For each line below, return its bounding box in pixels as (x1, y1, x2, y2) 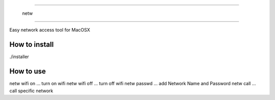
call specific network (9, 87, 53, 94)
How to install (9, 40, 54, 49)
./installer (9, 54, 29, 60)
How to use (9, 67, 46, 76)
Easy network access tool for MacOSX (9, 27, 90, 33)
